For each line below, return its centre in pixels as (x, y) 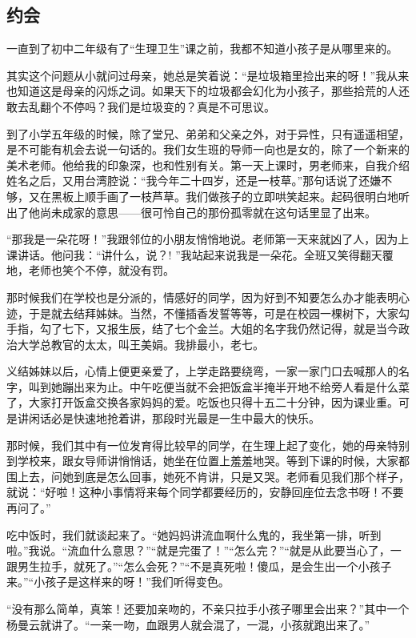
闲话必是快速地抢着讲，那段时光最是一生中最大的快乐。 (174, 418)
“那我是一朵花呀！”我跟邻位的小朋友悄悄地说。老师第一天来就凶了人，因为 (202, 239)
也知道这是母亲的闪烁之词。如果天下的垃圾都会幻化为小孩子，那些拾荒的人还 (208, 91)
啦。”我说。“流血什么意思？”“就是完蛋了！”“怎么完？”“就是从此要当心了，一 (204, 550)
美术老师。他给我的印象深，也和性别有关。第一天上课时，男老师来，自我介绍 (208, 165)
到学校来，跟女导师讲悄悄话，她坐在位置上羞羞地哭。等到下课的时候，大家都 (208, 461)
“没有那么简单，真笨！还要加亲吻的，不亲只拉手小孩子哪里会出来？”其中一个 (208, 609)
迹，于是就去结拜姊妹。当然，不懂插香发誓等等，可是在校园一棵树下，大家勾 (208, 313)
